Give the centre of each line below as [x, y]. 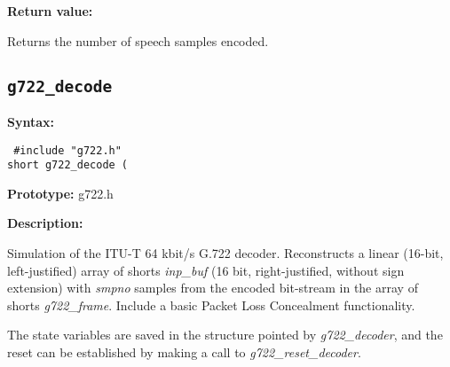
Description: [45, 223]
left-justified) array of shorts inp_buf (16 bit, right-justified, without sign [206, 270]
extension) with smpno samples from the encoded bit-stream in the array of [213, 288]
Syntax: [31, 121]
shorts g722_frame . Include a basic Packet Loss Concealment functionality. [211, 305]
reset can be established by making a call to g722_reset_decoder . [184, 352]
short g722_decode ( [68, 165]
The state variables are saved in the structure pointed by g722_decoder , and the [225, 335]
